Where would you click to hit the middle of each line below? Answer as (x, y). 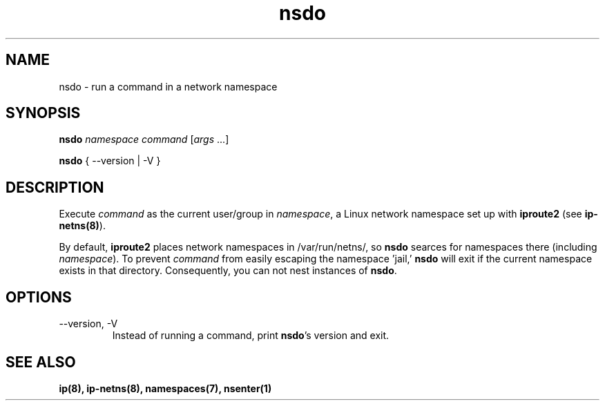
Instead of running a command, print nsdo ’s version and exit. (251, 336)
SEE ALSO (41, 362)
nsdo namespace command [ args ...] (144, 139)
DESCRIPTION (55, 187)
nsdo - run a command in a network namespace (168, 86)
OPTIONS (39, 297)
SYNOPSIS (43, 113)
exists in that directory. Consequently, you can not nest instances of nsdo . (228, 271)
